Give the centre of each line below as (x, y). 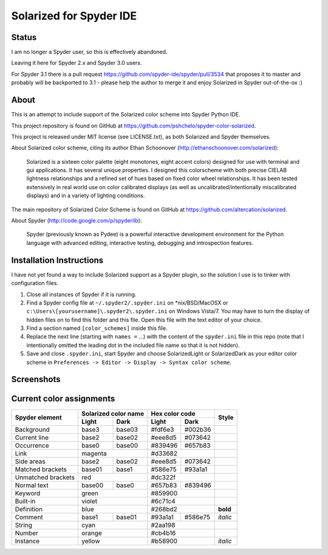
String (24, 525)
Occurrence (32, 445)
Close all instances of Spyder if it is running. (81, 294)
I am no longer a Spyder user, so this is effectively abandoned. (89, 52)
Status (24, 37)
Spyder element (38, 417)
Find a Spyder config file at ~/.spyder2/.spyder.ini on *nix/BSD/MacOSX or (127, 303)
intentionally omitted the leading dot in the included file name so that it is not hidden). (133, 345)
